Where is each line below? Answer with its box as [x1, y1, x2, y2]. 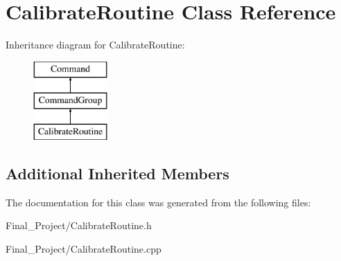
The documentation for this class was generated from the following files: [6, 195, 311, 209]
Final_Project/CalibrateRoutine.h [6, 218, 152, 233]
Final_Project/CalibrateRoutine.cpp [6, 242, 161, 256]
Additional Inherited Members [6, 163, 229, 184]
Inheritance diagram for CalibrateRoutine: [6, 37, 185, 52]
